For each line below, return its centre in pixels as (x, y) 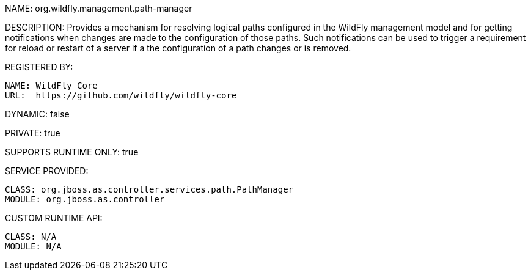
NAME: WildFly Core (51, 86)
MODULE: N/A (33, 246)
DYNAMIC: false (37, 114)
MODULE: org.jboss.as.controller (85, 199)
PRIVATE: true (33, 133)
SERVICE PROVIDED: (47, 171)
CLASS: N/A (31, 237)
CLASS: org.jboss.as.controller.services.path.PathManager (149, 189)
